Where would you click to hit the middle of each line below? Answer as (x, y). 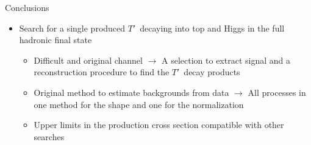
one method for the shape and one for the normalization (139, 104)
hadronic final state (55, 40)
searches (49, 136)
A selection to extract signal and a (226, 60)
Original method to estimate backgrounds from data (131, 92)
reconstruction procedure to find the (102, 72)
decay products (212, 72)
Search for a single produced (72, 28)
